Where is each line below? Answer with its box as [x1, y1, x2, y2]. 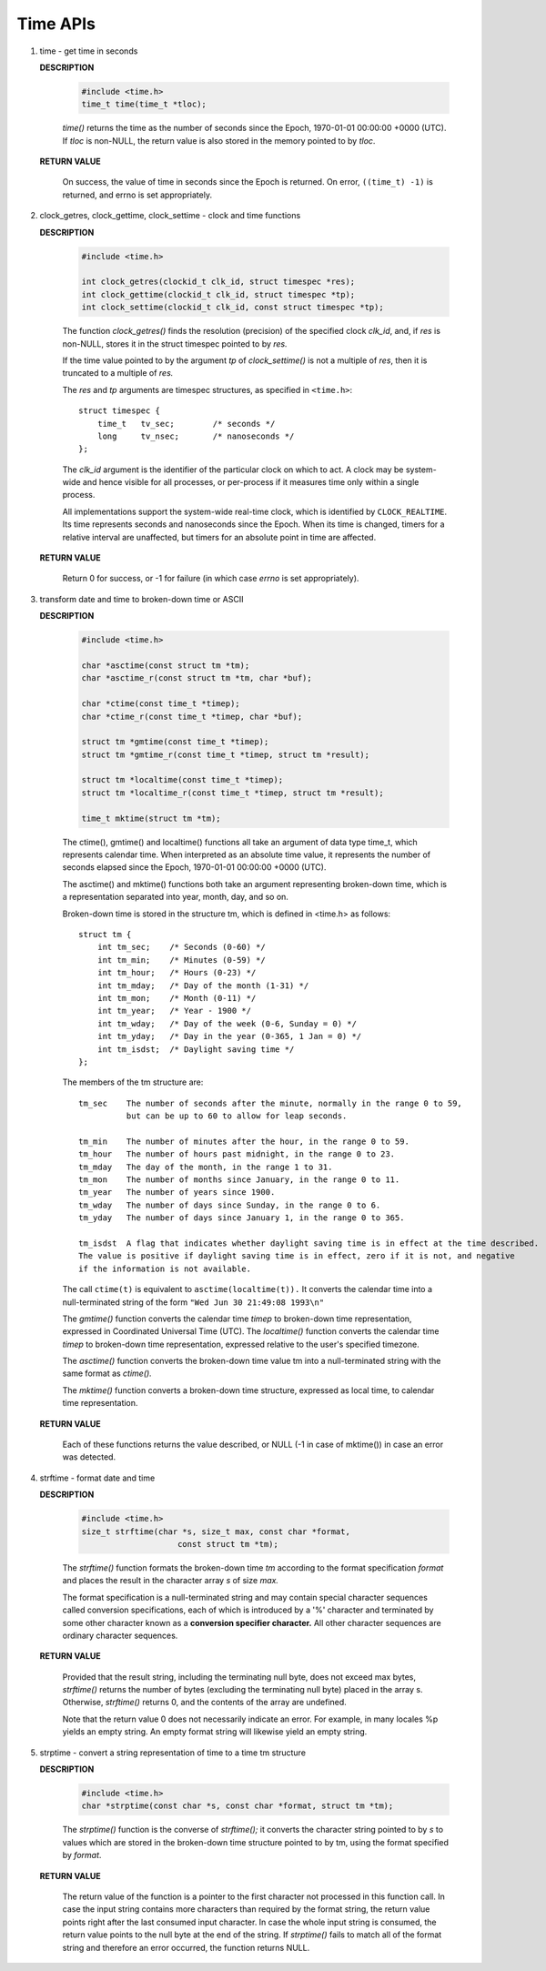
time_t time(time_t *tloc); [81, 99, 207, 109]
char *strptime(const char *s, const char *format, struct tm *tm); [81, 1801, 394, 1811]
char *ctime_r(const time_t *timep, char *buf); [81, 711, 303, 722]
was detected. [62, 1451, 116, 1462]
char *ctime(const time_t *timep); [81, 699, 240, 709]
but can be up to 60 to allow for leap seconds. [126, 1111, 348, 1121]
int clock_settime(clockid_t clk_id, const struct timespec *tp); [81, 302, 384, 313]
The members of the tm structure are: [62, 1076, 204, 1087]
